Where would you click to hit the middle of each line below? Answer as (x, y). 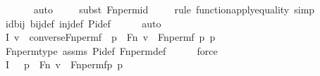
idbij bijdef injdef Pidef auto (83, 23)
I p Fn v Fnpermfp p (64, 64)
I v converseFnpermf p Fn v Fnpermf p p (110, 37)
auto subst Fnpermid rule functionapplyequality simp (174, 9)
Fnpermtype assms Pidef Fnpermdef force (111, 50)
